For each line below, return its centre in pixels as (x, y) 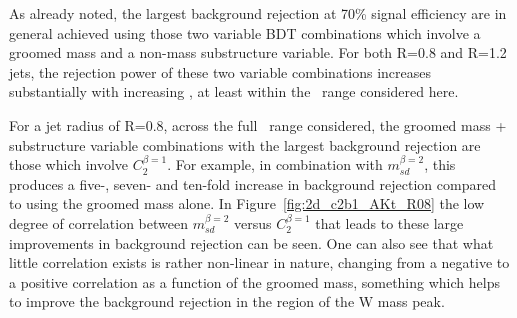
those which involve (69, 164)
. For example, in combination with (275, 164)
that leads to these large (389, 222)
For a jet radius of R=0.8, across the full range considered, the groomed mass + (258, 124)
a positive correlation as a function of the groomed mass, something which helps (254, 281)
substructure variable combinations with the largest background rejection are (245, 144)
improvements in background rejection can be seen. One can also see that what (251, 242)
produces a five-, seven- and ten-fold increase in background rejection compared (252, 183)
